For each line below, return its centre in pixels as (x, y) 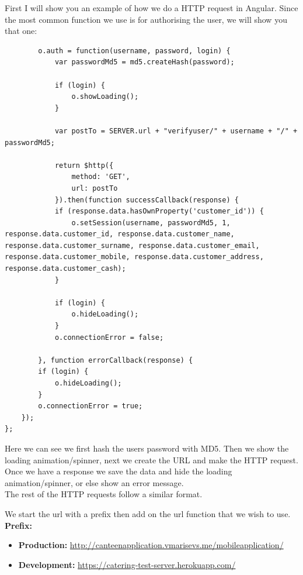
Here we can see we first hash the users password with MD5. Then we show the (147, 448)
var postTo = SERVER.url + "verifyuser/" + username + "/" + (176, 131)
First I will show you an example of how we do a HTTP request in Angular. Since (151, 8)
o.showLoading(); (105, 97)
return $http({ (84, 165)
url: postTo (95, 188)
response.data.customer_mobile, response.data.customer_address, (134, 257)
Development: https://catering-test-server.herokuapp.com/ (127, 564)
